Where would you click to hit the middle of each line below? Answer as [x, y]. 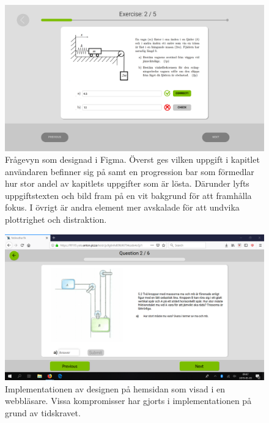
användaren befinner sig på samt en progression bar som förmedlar [130, 171]
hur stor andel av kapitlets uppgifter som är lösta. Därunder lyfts [127, 183]
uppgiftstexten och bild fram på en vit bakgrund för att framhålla [128, 195]
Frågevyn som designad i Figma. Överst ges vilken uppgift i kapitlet [132, 159]
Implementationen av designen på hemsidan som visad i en [115, 388]
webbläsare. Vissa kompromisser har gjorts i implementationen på [128, 401]
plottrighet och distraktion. [56, 219]
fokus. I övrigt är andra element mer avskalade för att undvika [122, 207]
